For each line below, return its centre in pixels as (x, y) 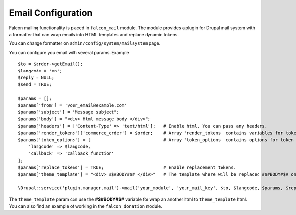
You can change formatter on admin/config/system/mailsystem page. (85, 43)
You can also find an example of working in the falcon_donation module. (86, 206)
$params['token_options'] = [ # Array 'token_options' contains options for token (156, 140)
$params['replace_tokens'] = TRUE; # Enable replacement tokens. (127, 167)
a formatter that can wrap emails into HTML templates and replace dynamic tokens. (94, 34)
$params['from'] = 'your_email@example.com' (73, 105)
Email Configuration (51, 13)
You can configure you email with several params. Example (69, 52)
